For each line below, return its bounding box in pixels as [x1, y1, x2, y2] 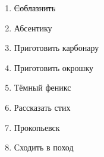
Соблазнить [14, 2, 56, 14]
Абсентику [14, 21, 52, 34]
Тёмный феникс [14, 81, 71, 94]
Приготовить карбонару [14, 41, 99, 54]
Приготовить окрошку [14, 61, 93, 73]
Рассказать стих [14, 101, 71, 113]
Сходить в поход [14, 141, 74, 153]
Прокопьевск [14, 121, 60, 133]
